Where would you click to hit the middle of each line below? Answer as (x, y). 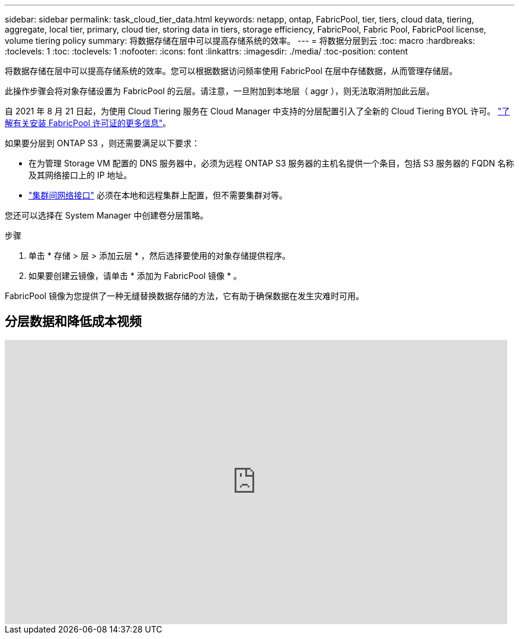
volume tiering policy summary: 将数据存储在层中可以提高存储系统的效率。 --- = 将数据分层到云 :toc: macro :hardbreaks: (240, 41)
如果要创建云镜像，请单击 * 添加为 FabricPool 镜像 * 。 (135, 276)
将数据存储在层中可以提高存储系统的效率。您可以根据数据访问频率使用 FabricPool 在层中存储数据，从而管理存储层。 (231, 71)
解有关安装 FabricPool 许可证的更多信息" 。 (88, 123)
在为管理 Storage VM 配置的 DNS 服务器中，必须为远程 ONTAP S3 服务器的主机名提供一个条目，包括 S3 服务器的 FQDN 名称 (271, 163)
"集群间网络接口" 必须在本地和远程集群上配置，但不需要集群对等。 (158, 195)
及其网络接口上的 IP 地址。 (80, 175)
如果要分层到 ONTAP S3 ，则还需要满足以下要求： (102, 143)
